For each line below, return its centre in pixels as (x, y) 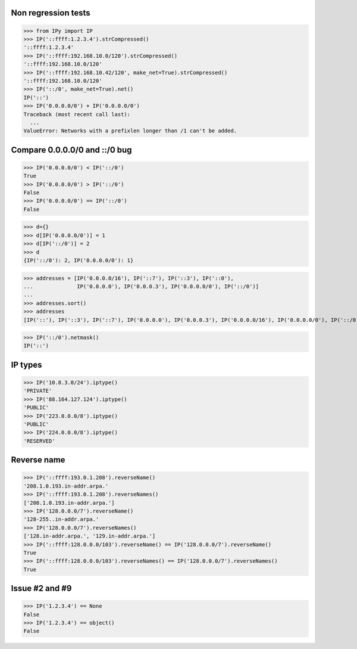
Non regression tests (51, 13)
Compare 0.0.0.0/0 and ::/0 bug (71, 150)
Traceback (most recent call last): (77, 114)
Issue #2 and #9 (41, 589)
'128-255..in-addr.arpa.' (61, 519)
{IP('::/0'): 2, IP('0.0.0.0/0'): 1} (79, 260)
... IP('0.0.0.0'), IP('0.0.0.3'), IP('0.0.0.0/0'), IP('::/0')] (141, 286)
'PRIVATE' (38, 391)
